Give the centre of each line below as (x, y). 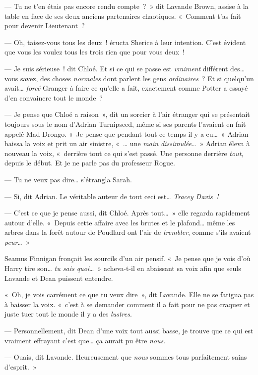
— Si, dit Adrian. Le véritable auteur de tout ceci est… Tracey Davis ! (112, 196)
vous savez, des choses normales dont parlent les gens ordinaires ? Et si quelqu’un (129, 78)
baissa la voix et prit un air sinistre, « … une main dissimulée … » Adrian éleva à (127, 143)
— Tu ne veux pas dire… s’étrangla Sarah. (68, 179)
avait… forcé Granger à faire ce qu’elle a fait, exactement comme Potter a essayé (126, 88)
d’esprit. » (21, 366)
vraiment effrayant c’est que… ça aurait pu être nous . (85, 340)
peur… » (17, 241)
